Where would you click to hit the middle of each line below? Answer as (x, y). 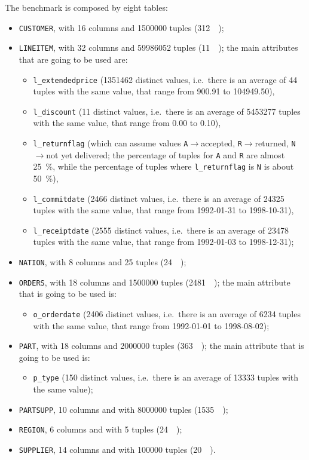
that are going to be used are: (73, 59)
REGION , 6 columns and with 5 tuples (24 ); (100, 429)
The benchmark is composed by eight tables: (86, 7)
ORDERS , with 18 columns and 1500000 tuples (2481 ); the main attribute (154, 282)
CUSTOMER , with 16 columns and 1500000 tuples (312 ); (121, 27)
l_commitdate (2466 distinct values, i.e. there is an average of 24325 (159, 198)
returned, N (275, 143)
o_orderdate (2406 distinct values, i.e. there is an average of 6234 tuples (167, 313)
